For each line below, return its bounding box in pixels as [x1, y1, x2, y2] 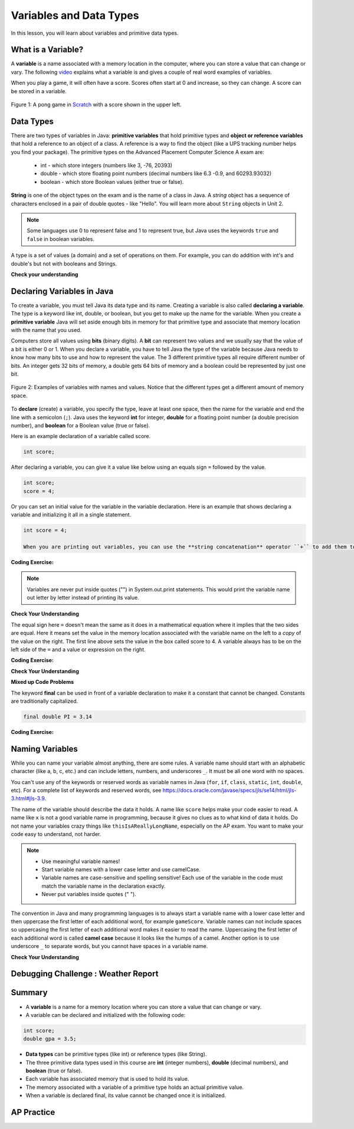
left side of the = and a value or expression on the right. [11, 646, 146, 653]
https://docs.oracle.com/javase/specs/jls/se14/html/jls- [162, 786, 297, 794]
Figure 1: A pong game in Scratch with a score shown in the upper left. [11, 101, 182, 108]
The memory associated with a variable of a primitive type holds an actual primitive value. [25, 1084, 244, 1091]
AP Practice [11, 1107, 55, 1117]
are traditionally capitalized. [11, 697, 78, 705]
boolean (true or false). [25, 1067, 83, 1074]
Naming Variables [11, 743, 78, 754]
